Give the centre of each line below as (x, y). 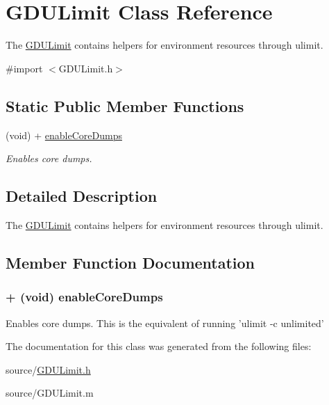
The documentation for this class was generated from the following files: (159, 346)
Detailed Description (82, 196)
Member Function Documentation (130, 262)
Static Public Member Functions (125, 105)
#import (24, 68)
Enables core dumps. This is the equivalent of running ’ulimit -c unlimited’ (165, 323)
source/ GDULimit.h (48, 369)
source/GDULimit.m (50, 393)
